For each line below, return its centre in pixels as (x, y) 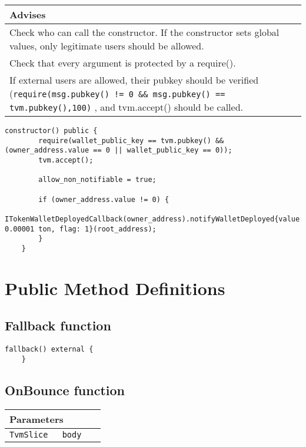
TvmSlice (29, 434)
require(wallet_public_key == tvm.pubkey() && (131, 140)
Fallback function (58, 325)
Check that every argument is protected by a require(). (123, 63)
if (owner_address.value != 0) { (104, 199)
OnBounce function (65, 390)
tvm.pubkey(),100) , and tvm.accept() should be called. (127, 107)
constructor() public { (51, 131)
